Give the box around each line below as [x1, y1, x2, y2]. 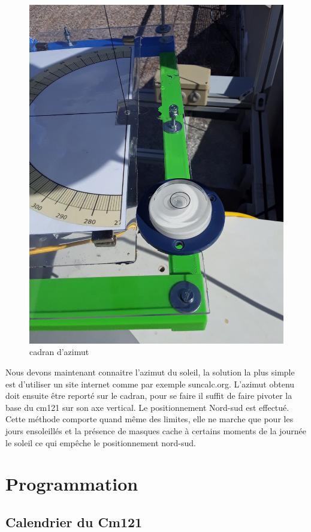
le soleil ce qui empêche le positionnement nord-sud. [5, 436, 196, 449]
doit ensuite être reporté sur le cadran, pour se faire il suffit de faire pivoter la [5, 389, 292, 402]
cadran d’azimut [29, 345, 89, 358]
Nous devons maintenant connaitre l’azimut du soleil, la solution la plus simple [5, 365, 295, 378]
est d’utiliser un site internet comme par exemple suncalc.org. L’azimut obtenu [5, 377, 295, 390]
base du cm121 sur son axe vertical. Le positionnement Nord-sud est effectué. [5, 401, 289, 413]
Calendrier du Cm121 [5, 512, 143, 531]
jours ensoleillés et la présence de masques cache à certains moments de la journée [5, 424, 306, 437]
